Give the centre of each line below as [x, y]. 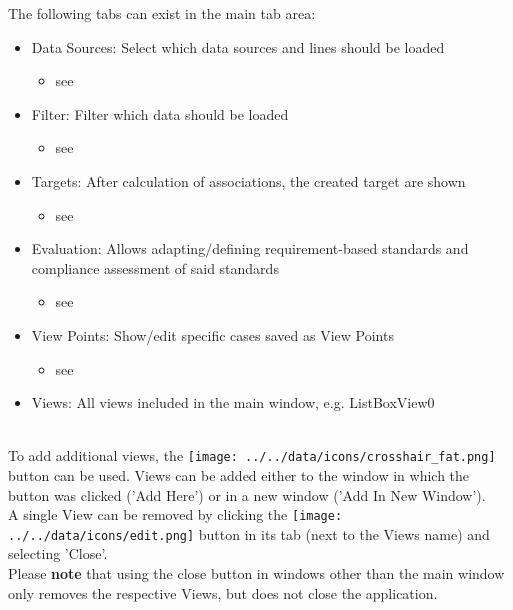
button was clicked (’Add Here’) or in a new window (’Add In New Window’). [247, 494]
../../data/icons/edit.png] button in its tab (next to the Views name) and [249, 533]
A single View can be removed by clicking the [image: [175, 514]
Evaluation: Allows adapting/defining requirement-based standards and [250, 248]
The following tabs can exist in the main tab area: [162, 13]
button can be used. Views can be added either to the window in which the [239, 474]
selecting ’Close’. [58, 553]
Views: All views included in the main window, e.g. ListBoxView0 [233, 402]
